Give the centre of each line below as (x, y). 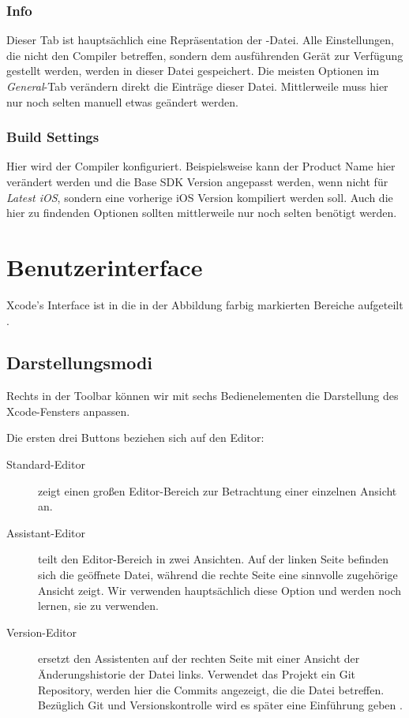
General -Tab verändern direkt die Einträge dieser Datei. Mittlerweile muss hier (197, 86)
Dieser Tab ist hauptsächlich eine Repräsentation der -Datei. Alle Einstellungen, (200, 40)
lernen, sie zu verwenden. (98, 606)
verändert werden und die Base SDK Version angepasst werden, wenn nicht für (197, 181)
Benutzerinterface (105, 266)
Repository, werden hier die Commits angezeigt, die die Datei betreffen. (211, 689)
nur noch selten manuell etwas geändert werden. (122, 101)
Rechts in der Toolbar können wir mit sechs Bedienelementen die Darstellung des (203, 396)
